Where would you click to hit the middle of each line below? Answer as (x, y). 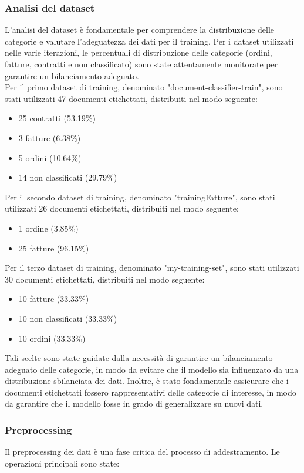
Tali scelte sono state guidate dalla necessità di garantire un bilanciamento (139, 358)
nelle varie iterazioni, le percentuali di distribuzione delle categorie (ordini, (139, 52)
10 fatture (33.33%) (54, 299)
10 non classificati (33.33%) (68, 318)
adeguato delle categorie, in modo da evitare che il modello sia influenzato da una (152, 369)
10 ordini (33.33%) (52, 338)
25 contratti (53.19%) (57, 118)
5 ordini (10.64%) (50, 157)
